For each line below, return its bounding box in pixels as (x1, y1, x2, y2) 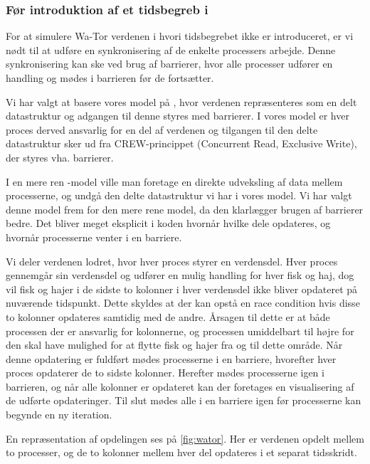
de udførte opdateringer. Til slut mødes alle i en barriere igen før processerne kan (6, 393, 361, 408)
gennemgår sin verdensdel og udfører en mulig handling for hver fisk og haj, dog (6, 268, 354, 283)
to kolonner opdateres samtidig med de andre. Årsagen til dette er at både (6, 309, 330, 324)
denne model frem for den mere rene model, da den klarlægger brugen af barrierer (6, 201, 364, 216)
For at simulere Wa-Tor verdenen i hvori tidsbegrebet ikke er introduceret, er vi (6, 28, 354, 43)
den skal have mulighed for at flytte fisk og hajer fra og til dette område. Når (6, 337, 343, 352)
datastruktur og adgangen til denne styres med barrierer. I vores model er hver (6, 108, 349, 123)
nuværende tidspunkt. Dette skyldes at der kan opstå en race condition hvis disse (6, 295, 360, 310)
